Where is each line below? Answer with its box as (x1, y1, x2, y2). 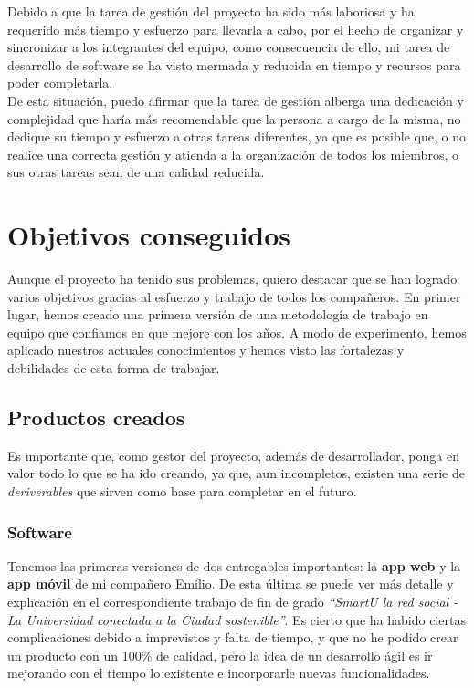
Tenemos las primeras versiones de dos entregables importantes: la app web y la (7, 556, 461, 575)
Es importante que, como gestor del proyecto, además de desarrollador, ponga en (7, 445, 459, 464)
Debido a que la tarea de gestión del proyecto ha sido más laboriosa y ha (7, 2, 415, 20)
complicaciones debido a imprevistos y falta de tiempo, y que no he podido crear (7, 628, 458, 647)
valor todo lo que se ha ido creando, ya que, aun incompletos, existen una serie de (7, 464, 465, 483)
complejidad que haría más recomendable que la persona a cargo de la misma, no (7, 109, 461, 128)
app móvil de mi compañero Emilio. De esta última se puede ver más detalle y (7, 574, 454, 593)
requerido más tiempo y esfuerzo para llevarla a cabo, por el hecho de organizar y (7, 19, 464, 38)
